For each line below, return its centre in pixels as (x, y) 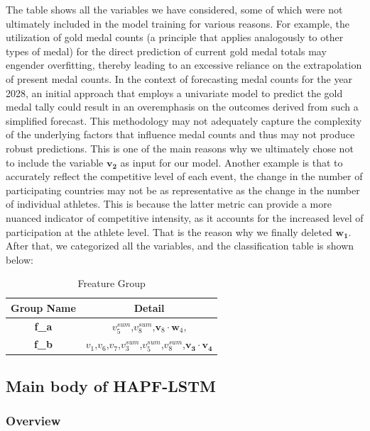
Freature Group (111, 283)
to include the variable (55, 162)
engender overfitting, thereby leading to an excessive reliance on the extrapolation (184, 65)
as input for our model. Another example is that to (232, 162)
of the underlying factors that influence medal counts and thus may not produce (180, 134)
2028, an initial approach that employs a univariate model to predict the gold (174, 93)
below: (20, 259)
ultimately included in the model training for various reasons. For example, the (178, 23)
